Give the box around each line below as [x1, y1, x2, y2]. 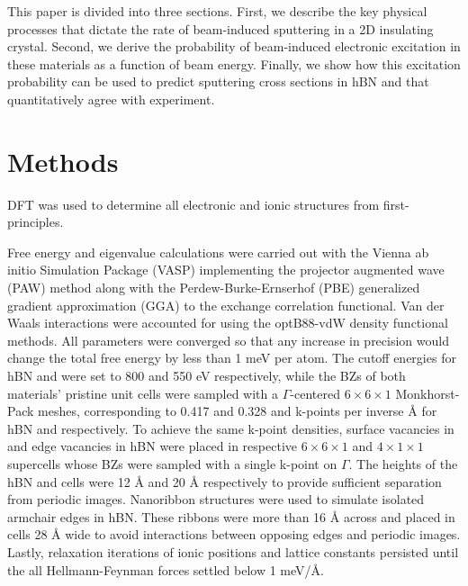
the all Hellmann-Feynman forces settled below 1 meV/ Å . [7, 560, 324, 579]
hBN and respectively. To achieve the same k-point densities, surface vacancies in [7, 419, 454, 437]
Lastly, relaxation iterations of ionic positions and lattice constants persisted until [7, 542, 459, 561]
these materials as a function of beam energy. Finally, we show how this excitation [7, 54, 461, 73]
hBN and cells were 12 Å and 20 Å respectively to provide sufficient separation [7, 472, 442, 491]
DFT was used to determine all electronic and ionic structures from [7, 194, 380, 213]
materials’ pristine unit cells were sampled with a [7, 383, 279, 402]
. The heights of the [348, 455, 458, 473]
